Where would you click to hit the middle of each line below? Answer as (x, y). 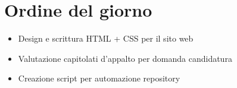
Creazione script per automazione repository (99, 78)
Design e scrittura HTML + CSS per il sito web (106, 38)
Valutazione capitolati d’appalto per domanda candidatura (125, 58)
